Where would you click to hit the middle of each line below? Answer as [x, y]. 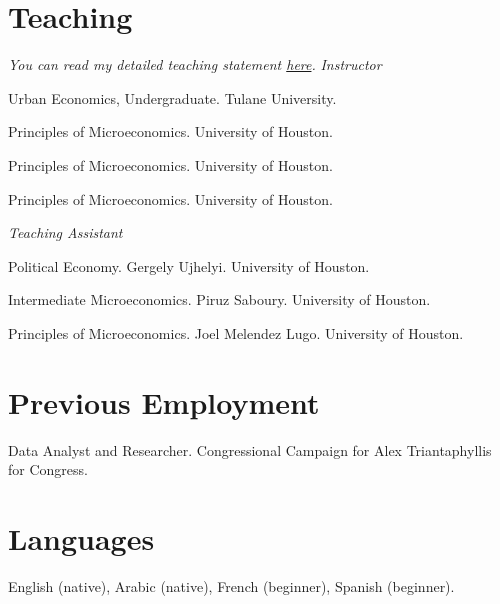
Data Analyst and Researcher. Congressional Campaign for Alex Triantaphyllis [250, 449]
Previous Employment [164, 401]
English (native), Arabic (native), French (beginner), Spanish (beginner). [231, 585]
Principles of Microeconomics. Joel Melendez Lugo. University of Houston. [236, 332]
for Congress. [48, 469]
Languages [81, 537]
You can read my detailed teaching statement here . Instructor [195, 64]
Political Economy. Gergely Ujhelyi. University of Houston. [189, 265]
